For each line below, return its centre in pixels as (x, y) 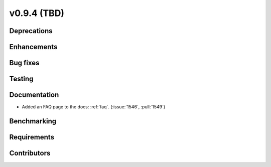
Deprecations (31, 31)
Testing (21, 79)
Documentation (34, 95)
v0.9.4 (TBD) (37, 13)
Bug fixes (24, 63)
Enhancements (33, 47)
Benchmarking (33, 121)
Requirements (32, 137)
